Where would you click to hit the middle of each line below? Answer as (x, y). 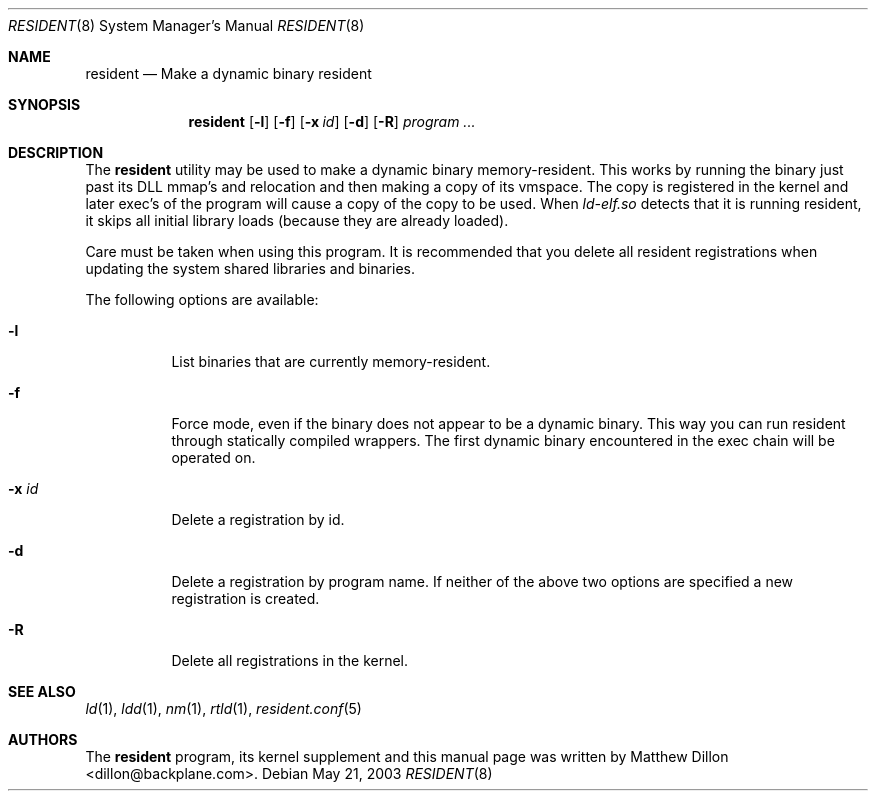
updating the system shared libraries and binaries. (250, 268)
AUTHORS (43, 739)
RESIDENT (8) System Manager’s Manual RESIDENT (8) (186, 25)
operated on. (213, 457)
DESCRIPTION (56, 152)
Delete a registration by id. (258, 519)
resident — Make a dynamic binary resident (228, 73)
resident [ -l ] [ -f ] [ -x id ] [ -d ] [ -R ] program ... (332, 121)
